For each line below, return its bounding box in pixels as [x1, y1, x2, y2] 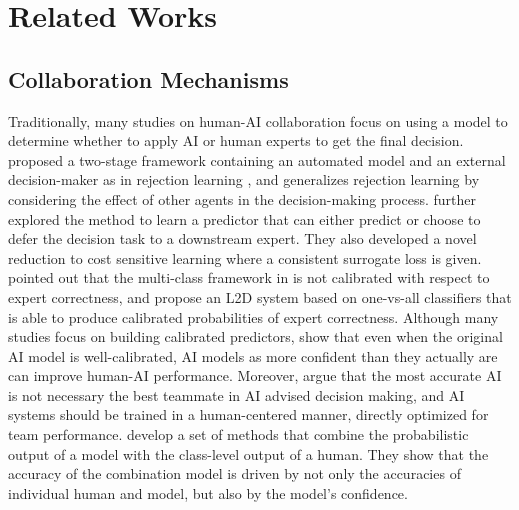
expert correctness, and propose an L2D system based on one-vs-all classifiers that [8, 286, 512, 307]
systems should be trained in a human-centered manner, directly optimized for [8, 404, 489, 425]
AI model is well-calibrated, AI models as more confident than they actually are [8, 345, 498, 366]
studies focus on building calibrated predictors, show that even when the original [8, 326, 503, 347]
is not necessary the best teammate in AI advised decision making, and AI [8, 384, 465, 405]
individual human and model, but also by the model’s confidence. [8, 482, 408, 503]
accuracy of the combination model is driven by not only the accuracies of [8, 463, 461, 484]
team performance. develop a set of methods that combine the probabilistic [8, 424, 469, 445]
